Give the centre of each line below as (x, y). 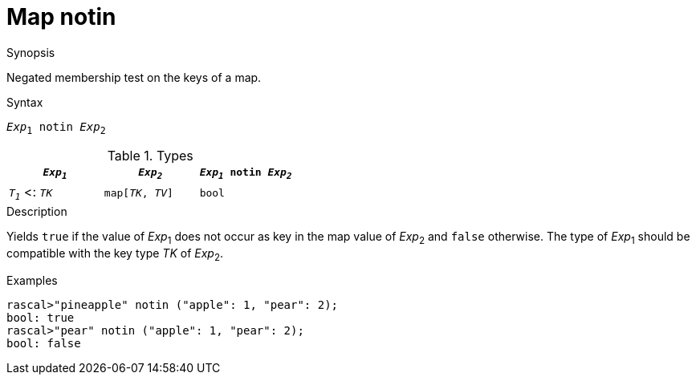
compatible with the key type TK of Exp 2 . (115, 254)
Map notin (61, 17)
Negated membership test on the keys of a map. (134, 77)
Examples (32, 281)
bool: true (41, 318)
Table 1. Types (150, 155)
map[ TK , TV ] (138, 193)
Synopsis (31, 52)
